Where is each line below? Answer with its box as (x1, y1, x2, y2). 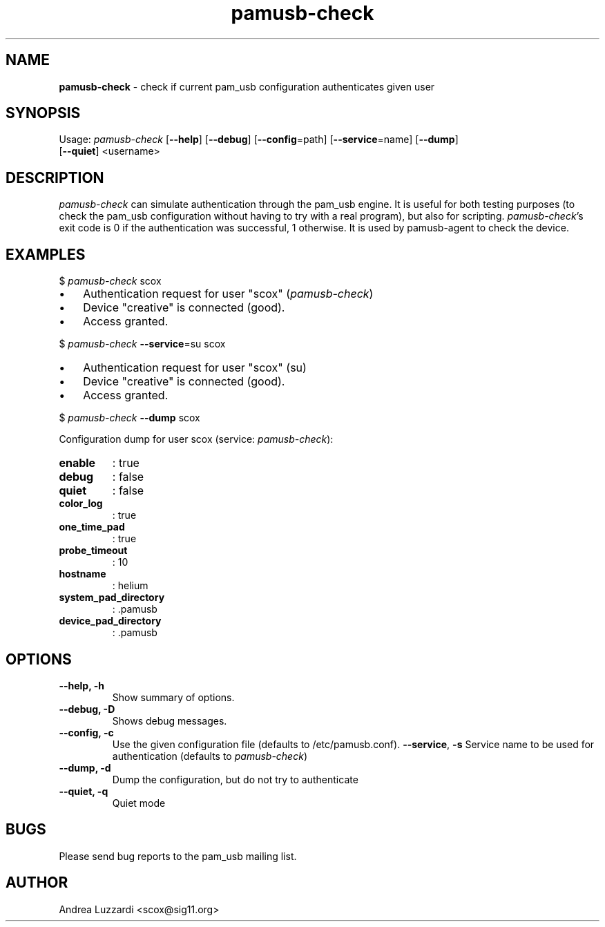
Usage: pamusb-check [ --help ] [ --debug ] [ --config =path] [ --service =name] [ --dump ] (59, 133, 459, 146)
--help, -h (59, 679, 104, 691)
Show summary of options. (112, 691, 235, 703)
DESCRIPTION (6, 169, 104, 187)
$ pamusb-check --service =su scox (59, 338, 226, 350)
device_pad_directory (59, 615, 162, 627)
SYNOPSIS (6, 104, 81, 122)
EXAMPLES (6, 245, 86, 263)
